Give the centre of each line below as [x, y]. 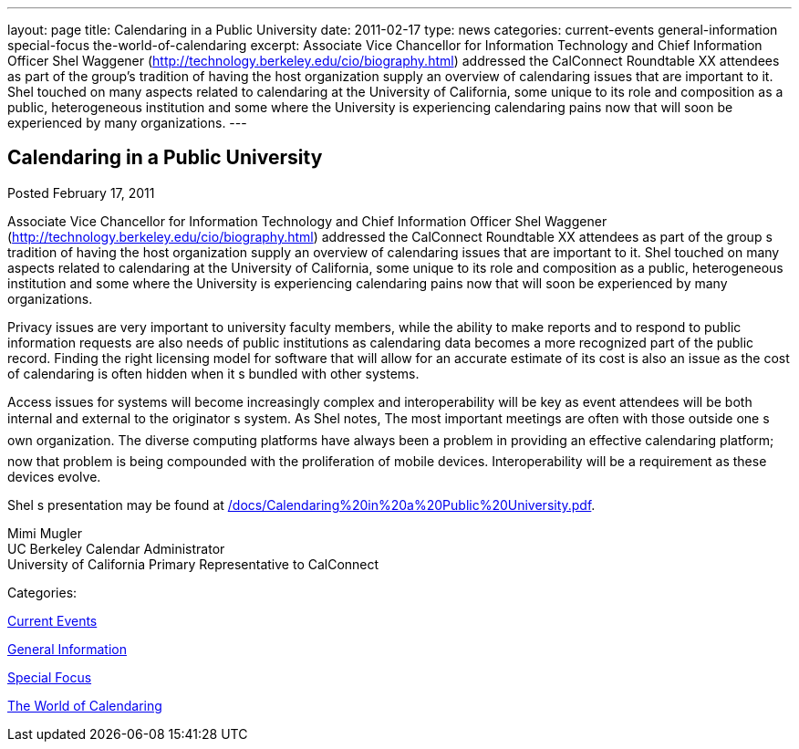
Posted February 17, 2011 [81, 192]
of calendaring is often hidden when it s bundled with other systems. [213, 373]
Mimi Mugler [45, 533]
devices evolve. [54, 476]
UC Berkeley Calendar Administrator [116, 548]
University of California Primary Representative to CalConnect [193, 564]
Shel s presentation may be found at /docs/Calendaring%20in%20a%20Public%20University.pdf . [301, 505]
